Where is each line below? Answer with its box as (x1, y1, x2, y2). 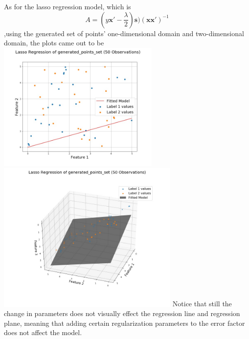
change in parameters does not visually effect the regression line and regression (4, 308, 240, 318)
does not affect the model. (4, 327, 82, 338)
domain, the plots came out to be (4, 38, 104, 48)
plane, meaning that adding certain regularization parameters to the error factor (4, 318, 245, 328)
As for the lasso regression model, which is (4, 1, 131, 11)
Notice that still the (172, 298, 232, 309)
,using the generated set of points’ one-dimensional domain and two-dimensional (4, 28, 244, 38)
